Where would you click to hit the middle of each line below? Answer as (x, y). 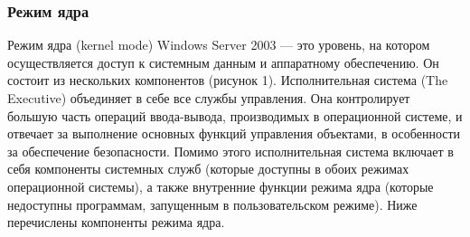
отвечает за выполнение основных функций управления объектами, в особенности (234, 133)
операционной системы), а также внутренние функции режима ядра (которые (221, 186)
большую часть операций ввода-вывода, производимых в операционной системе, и (235, 115)
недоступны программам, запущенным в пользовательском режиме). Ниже (212, 204)
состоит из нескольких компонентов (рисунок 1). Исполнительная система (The (228, 80)
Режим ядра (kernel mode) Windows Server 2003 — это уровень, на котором (219, 45)
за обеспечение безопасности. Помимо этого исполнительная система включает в (230, 151)
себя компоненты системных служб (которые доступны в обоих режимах (208, 169)
